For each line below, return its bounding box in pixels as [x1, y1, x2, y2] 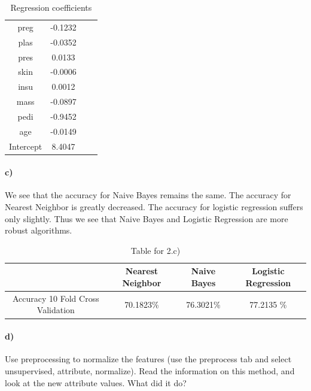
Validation [36, 304, 75, 316]
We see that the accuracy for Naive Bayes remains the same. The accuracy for [5, 189, 291, 201]
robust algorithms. [5, 224, 72, 237]
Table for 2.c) [130, 244, 181, 256]
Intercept [9, 140, 42, 152]
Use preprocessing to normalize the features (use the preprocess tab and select [5, 353, 292, 365]
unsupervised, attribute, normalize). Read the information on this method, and [5, 364, 295, 377]
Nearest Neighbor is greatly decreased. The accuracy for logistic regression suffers [5, 201, 303, 213]
